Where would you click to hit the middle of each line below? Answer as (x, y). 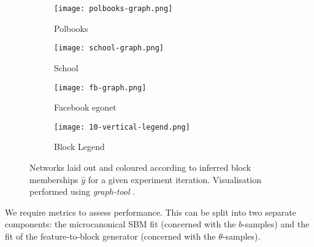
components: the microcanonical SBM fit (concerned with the (121, 224)
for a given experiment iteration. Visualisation (174, 179)
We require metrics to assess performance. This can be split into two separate (151, 212)
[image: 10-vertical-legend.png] (122, 127)
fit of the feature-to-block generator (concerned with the (110, 236)
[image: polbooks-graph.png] (113, 9)
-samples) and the (276, 224)
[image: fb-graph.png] (100, 88)
